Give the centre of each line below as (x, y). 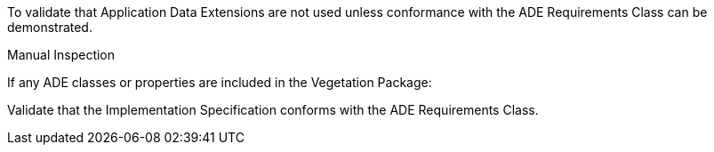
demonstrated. (50, 27)
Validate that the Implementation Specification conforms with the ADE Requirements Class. (273, 110)
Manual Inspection (61, 55)
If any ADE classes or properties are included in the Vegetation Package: (220, 82)
